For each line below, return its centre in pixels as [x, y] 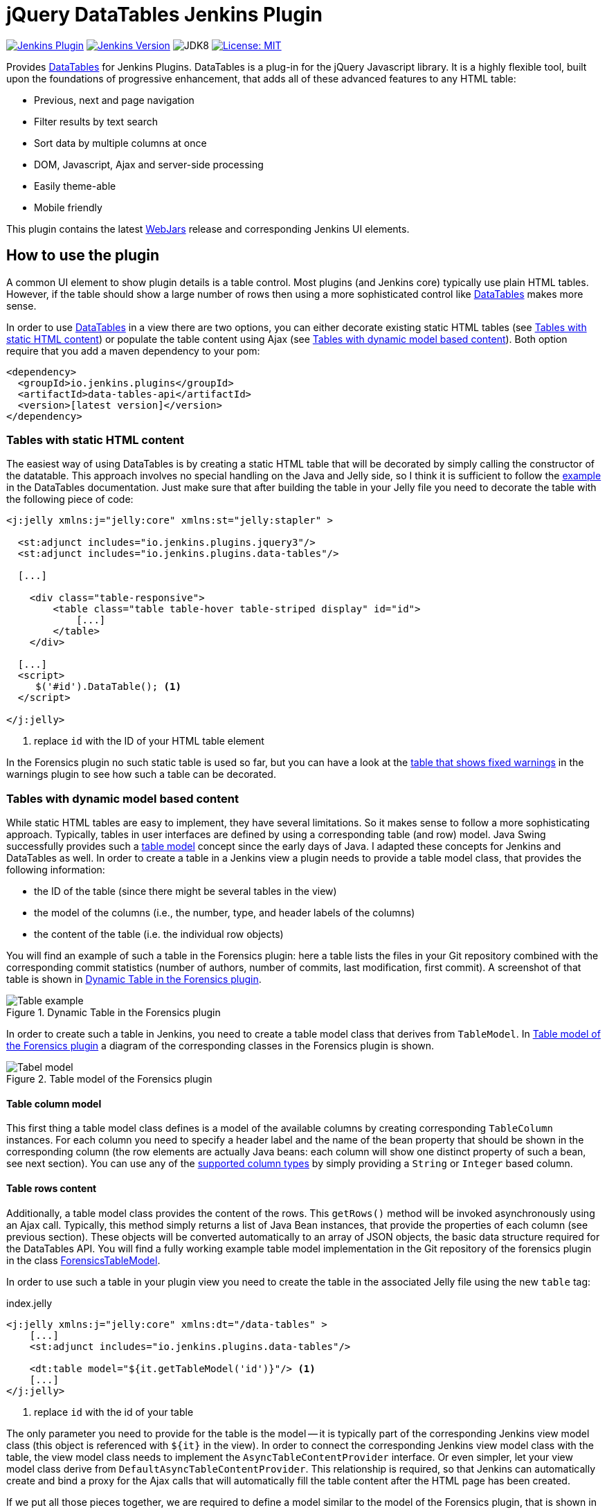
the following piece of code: [70, 499]
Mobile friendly [68, 207]
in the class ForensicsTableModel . [83, 1260]
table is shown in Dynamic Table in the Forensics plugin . [134, 979]
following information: [56, 870]
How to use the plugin [83, 256]
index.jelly [29, 1303]
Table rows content [52, 1188]
